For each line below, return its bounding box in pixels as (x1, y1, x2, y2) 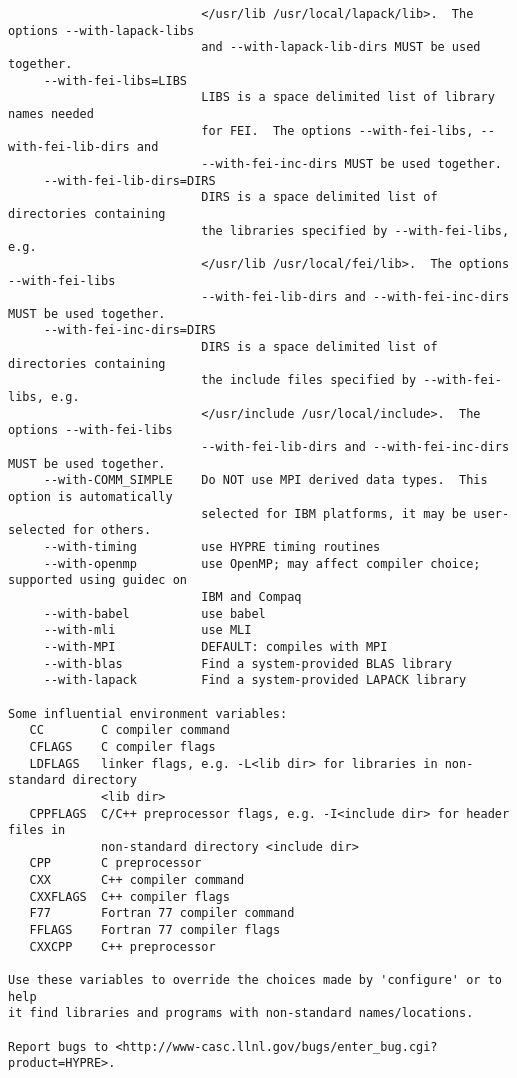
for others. (72, 523, 152, 538)
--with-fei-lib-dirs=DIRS (43, 173, 216, 188)
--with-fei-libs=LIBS (43, 73, 187, 88)
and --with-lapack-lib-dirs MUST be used (201, 40, 481, 55)
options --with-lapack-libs (8, 23, 195, 38)
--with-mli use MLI (43, 623, 252, 638)
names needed (8, 106, 94, 121)
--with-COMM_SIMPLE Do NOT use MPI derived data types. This (43, 473, 488, 488)
